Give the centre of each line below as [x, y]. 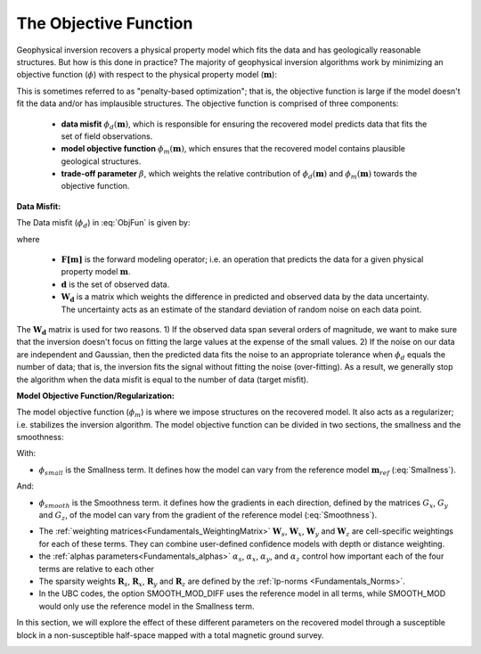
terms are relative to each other [97, 568]
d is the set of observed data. [115, 284]
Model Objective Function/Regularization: [96, 396]
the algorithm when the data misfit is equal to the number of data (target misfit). [163, 380]
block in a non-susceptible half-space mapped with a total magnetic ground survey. [170, 635]
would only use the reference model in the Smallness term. [147, 606]
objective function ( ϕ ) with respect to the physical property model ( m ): [147, 75]
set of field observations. [107, 136]
